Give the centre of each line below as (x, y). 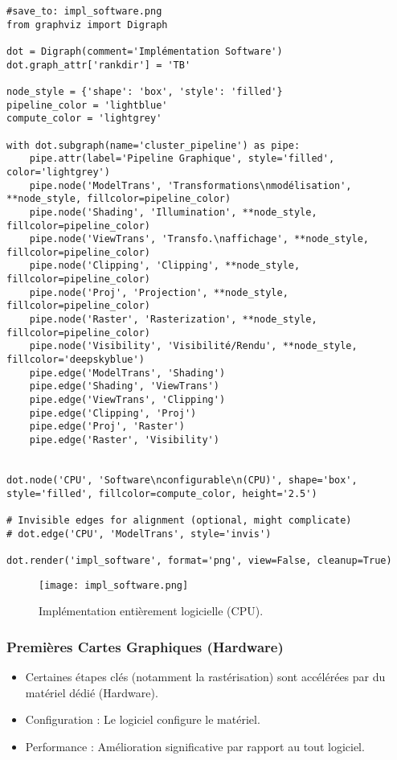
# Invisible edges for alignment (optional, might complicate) (179, 520)
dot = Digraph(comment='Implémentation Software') (145, 51)
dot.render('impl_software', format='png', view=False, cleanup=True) (199, 560)
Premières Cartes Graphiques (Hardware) (145, 646)
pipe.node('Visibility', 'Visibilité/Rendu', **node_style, (193, 346)
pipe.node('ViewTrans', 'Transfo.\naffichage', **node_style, (199, 239)
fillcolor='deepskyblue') (76, 360)
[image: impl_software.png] (114, 585)
